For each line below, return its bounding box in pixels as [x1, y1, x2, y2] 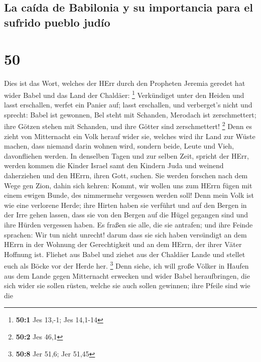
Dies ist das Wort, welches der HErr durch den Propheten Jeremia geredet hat [4, 78, 245, 88]
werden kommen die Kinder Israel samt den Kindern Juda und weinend [4, 160, 224, 171]
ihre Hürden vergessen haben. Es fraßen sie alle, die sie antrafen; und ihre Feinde [4, 219, 253, 229]
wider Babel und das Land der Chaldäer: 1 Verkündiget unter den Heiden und [4, 88, 244, 100]
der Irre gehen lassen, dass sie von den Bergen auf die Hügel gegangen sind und [4, 209, 248, 220]
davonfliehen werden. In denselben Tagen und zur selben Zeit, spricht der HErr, [4, 150, 249, 161]
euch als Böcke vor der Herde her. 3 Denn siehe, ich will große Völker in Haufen [4, 259, 249, 271]
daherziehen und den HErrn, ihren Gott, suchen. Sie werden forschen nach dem [4, 170, 248, 180]
